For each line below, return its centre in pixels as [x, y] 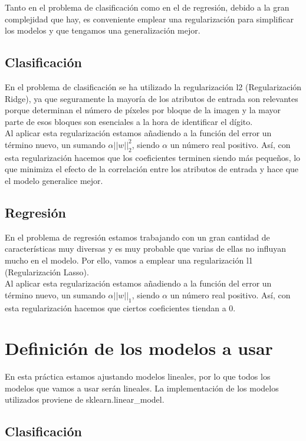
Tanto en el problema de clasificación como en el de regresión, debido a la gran [147, 7]
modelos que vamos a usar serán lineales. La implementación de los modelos [142, 388]
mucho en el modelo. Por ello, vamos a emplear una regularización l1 [129, 260]
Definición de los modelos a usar [139, 348]
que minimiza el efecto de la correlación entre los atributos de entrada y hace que [152, 169]
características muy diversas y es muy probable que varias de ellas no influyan [146, 249]
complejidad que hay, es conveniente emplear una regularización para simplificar [149, 19]
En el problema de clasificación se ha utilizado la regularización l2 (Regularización [153, 86]
